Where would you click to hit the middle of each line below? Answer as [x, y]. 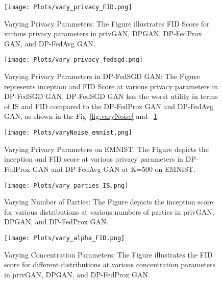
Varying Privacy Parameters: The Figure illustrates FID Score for [107, 23]
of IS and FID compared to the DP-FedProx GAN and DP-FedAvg [109, 106]
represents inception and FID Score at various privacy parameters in [111, 86]
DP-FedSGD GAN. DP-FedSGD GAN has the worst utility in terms [111, 96]
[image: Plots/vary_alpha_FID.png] [65, 238]
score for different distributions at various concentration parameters [110, 264]
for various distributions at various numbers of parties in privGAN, [109, 211]
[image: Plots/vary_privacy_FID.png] [68, 7]
